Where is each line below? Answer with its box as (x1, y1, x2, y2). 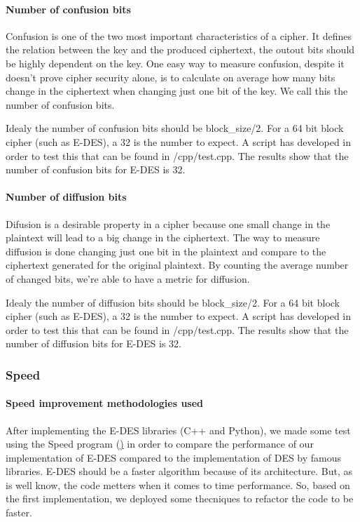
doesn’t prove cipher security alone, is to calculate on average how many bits (6, 69, 335, 84)
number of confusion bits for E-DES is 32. (6, 162, 186, 177)
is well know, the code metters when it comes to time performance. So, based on (6, 477, 350, 492)
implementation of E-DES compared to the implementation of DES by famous (6, 450, 342, 464)
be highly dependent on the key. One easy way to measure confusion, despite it (6, 55, 345, 70)
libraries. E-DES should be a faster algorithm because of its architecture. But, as (6, 464, 352, 479)
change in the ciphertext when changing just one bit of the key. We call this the (6, 83, 348, 98)
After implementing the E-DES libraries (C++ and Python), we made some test (6, 422, 351, 437)
